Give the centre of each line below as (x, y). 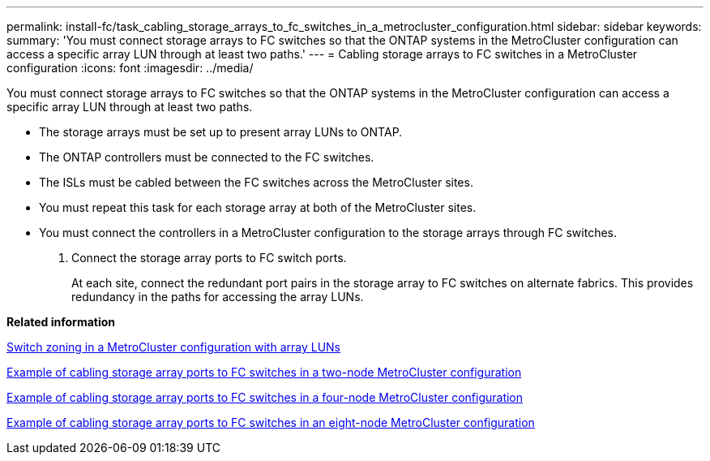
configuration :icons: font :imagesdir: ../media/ (130, 68)
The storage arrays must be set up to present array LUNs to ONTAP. (221, 132)
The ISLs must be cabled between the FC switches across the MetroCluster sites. (256, 182)
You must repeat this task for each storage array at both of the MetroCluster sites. (258, 207)
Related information (61, 322)
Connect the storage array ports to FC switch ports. (209, 258)
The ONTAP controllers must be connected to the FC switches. (207, 157)
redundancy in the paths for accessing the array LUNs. (218, 297)
